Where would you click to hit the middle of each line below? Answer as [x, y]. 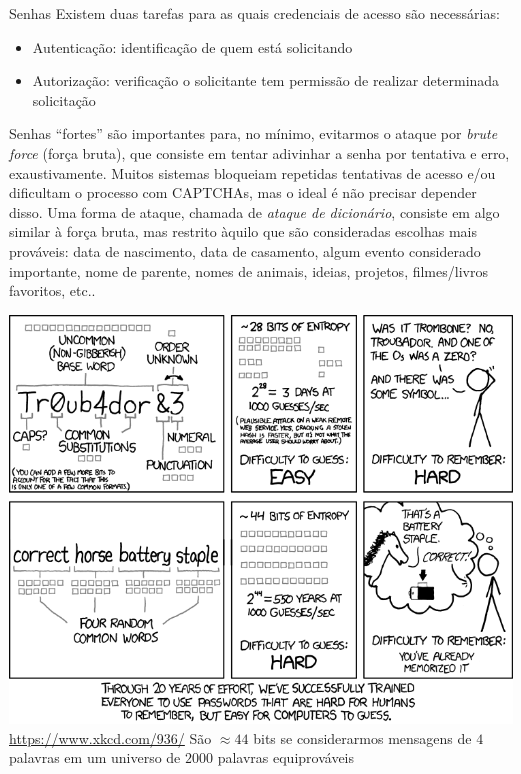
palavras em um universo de [95, 757]
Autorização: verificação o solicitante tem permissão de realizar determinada [266, 80]
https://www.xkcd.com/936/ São [110, 737]
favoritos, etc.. [52, 290]
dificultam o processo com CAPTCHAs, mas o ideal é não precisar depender [243, 192]
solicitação [64, 99]
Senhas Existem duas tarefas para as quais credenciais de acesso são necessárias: [254, 13]
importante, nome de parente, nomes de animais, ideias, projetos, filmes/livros [248, 270]
